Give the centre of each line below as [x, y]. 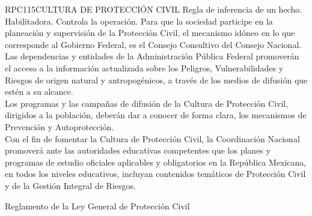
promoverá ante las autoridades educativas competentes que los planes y [138, 150]
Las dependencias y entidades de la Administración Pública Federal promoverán [152, 56]
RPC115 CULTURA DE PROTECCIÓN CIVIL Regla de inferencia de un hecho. [154, 9]
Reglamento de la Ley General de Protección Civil [97, 205]
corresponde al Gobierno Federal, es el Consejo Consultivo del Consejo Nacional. [153, 44]
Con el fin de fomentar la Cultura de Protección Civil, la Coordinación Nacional [152, 138]
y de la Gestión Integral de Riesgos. [70, 185]
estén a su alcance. [39, 91]
